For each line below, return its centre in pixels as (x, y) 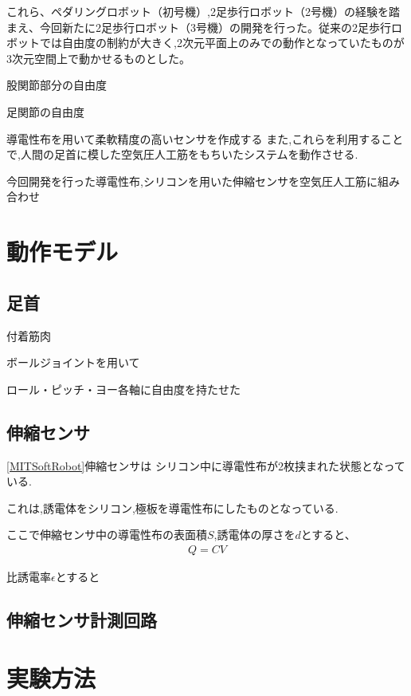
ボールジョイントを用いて (73, 362)
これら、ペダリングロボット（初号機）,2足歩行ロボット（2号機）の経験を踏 (203, 11)
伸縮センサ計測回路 (82, 619)
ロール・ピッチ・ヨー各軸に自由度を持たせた (123, 389)
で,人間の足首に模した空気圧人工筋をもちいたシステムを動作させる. (182, 154)
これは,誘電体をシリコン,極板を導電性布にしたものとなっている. (172, 507)
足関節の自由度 (45, 111)
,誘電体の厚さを (254, 535)
